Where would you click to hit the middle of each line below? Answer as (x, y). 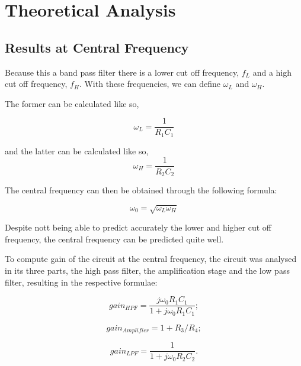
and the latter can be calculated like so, (77, 150)
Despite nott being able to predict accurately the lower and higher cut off (138, 227)
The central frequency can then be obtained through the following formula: (141, 190)
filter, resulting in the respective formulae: (81, 282)
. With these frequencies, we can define (150, 84)
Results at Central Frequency (97, 47)
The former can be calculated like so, (72, 103)
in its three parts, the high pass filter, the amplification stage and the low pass (147, 270)
